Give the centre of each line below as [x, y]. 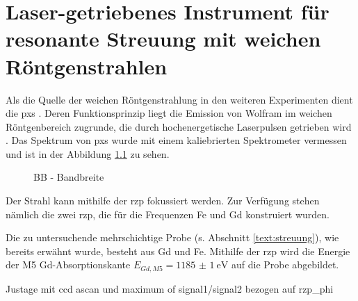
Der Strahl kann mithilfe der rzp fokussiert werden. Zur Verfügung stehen [163, 201]
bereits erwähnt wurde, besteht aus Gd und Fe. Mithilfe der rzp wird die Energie [178, 251]
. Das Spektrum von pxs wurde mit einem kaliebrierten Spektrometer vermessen [176, 140]
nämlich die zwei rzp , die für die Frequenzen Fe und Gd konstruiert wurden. [168, 214]
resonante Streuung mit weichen [163, 39]
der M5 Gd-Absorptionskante [68, 265]
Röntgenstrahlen [87, 66]
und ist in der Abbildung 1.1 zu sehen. [88, 153]
